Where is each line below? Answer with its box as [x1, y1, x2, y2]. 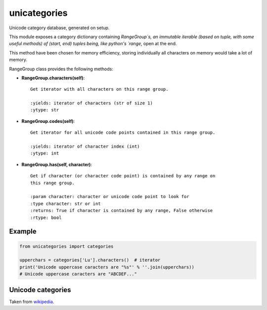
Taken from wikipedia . [9, 299, 54, 305]
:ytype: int [30, 151, 59, 156]
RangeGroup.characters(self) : [21, 75, 85, 81]
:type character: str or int [30, 201, 101, 207]
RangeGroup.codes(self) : [21, 118, 75, 124]
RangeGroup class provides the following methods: [9, 66, 113, 72]
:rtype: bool [30, 214, 62, 220]
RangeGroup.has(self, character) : [21, 161, 92, 167]
